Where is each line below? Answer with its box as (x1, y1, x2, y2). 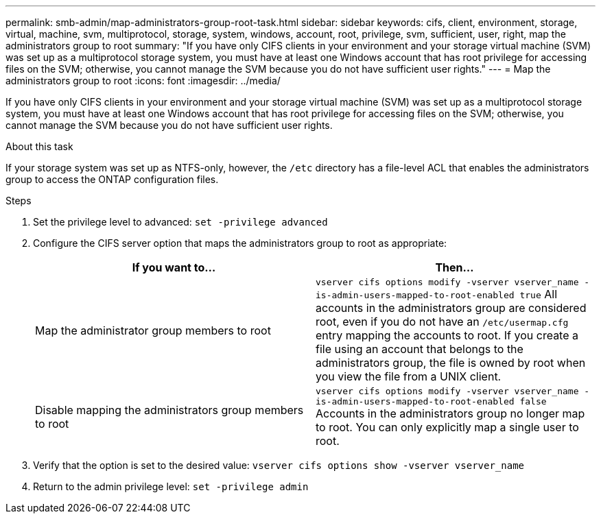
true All (519, 287, 558, 301)
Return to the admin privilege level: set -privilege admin (33, 481, 309, 492)
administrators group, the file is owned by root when (316, 356, 586, 370)
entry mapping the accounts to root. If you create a (316, 328, 579, 342)
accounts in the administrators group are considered (316, 301, 587, 315)
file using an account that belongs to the (316, 342, 523, 356)
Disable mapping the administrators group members (35, 403, 304, 417)
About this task (5, 141, 73, 152)
